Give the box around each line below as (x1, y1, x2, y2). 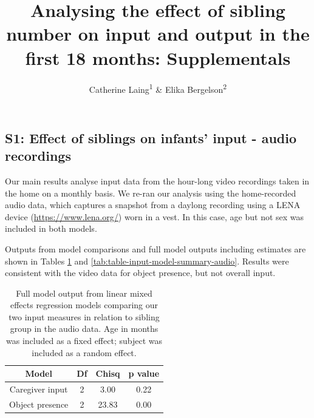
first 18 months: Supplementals (25, 45, 291, 70)
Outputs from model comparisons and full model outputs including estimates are (5, 242, 306, 255)
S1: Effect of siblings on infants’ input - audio (5, 128, 297, 147)
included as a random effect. (32, 346, 137, 359)
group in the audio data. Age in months (10, 322, 159, 335)
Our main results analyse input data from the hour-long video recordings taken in (5, 174, 310, 187)
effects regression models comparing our (10, 298, 159, 311)
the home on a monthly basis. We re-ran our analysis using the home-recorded (5, 186, 296, 199)
